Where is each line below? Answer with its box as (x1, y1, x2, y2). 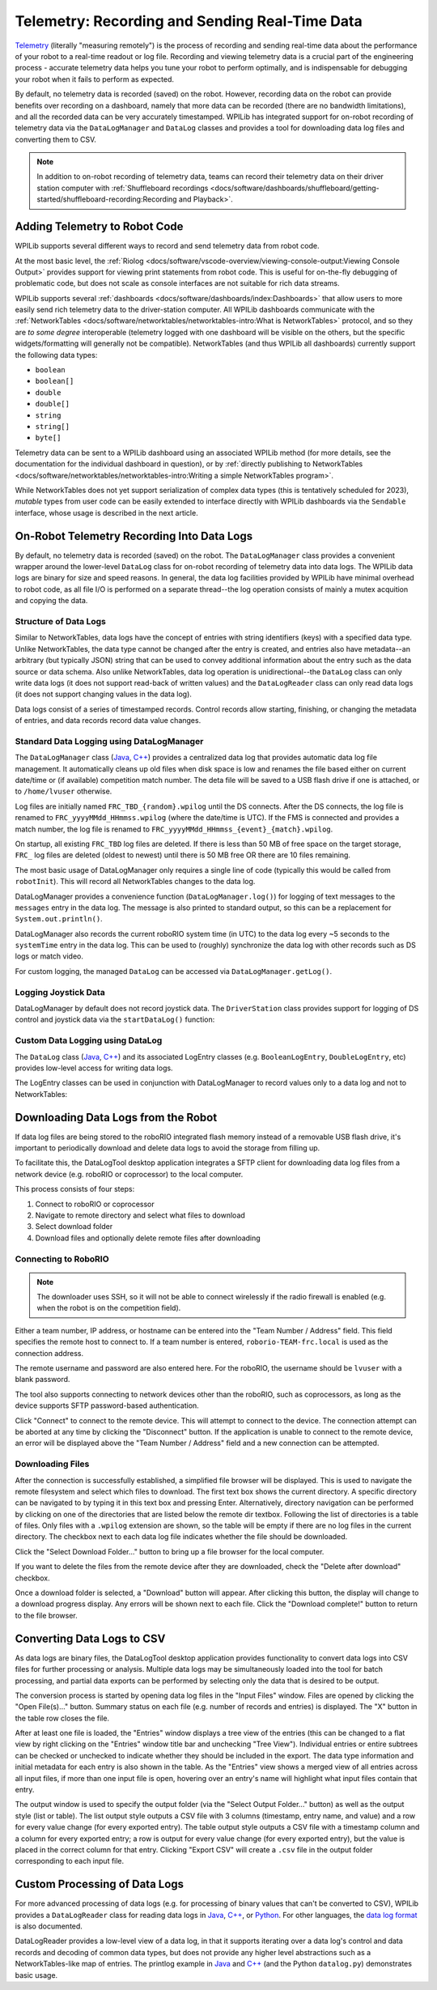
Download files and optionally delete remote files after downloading (35, 1233, 261, 1243)
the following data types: (15, 350, 98, 359)
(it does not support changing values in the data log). (15, 689, 192, 699)
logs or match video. (15, 951, 84, 961)
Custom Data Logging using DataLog (15, 1035, 163, 1046)
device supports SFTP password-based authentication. (15, 1401, 200, 1410)
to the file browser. (15, 1610, 78, 1620)
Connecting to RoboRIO (15, 1253, 109, 1265)
